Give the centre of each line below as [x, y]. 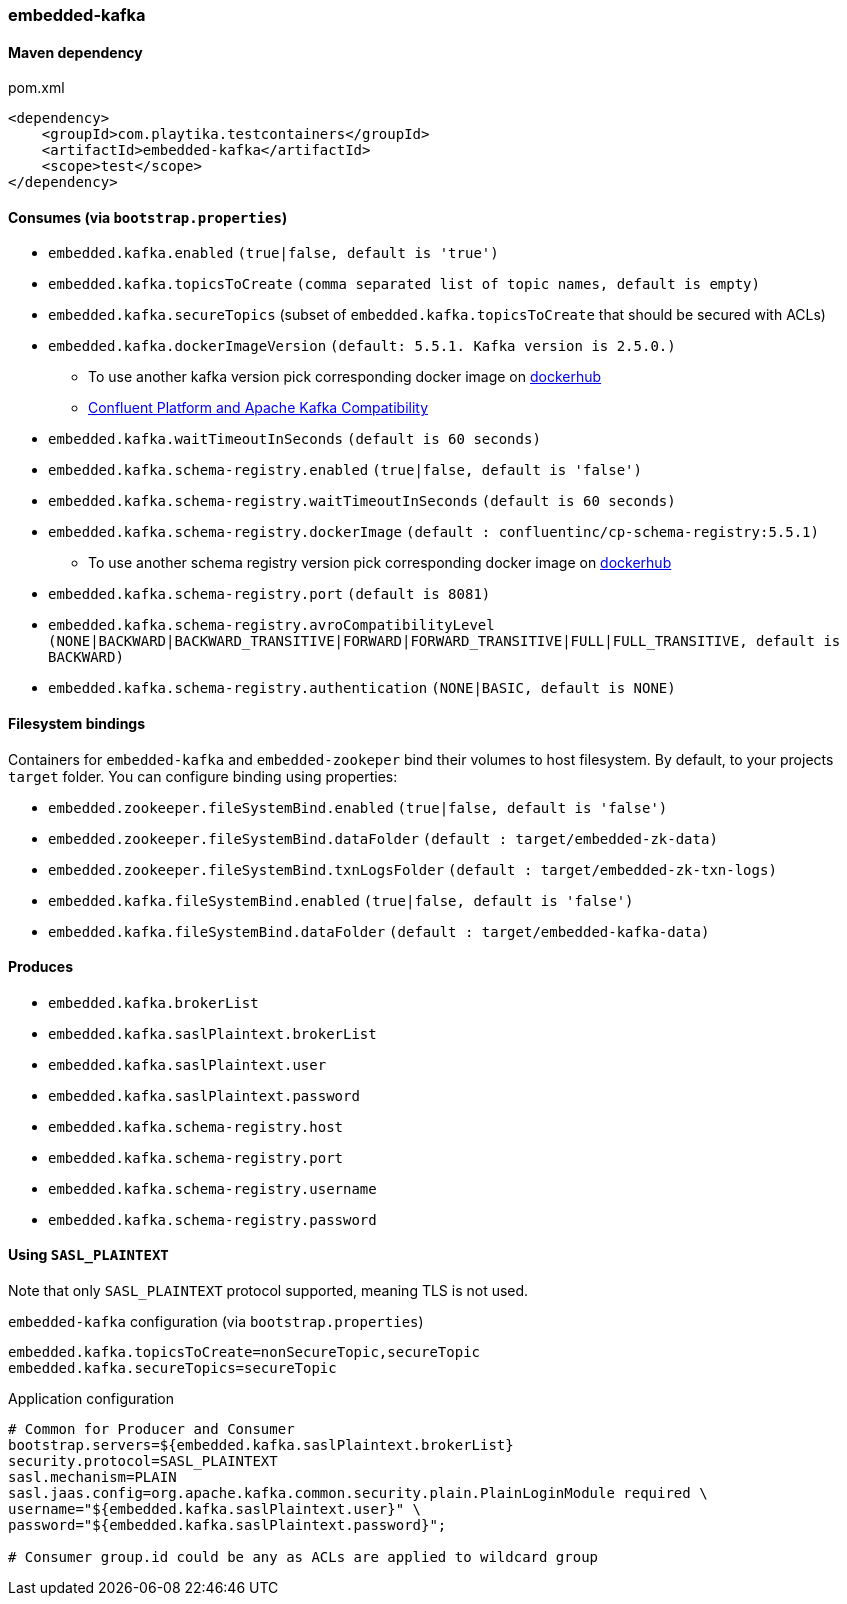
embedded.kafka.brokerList [153, 1002]
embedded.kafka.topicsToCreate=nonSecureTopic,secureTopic [244, 1352]
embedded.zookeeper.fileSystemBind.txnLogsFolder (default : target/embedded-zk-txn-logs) [412, 869]
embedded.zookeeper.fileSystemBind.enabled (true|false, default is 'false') [358, 807]
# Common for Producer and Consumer [151, 1429]
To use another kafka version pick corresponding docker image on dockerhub [345, 377]
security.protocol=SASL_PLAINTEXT [143, 1461]
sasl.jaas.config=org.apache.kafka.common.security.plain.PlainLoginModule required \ [358, 1493]
